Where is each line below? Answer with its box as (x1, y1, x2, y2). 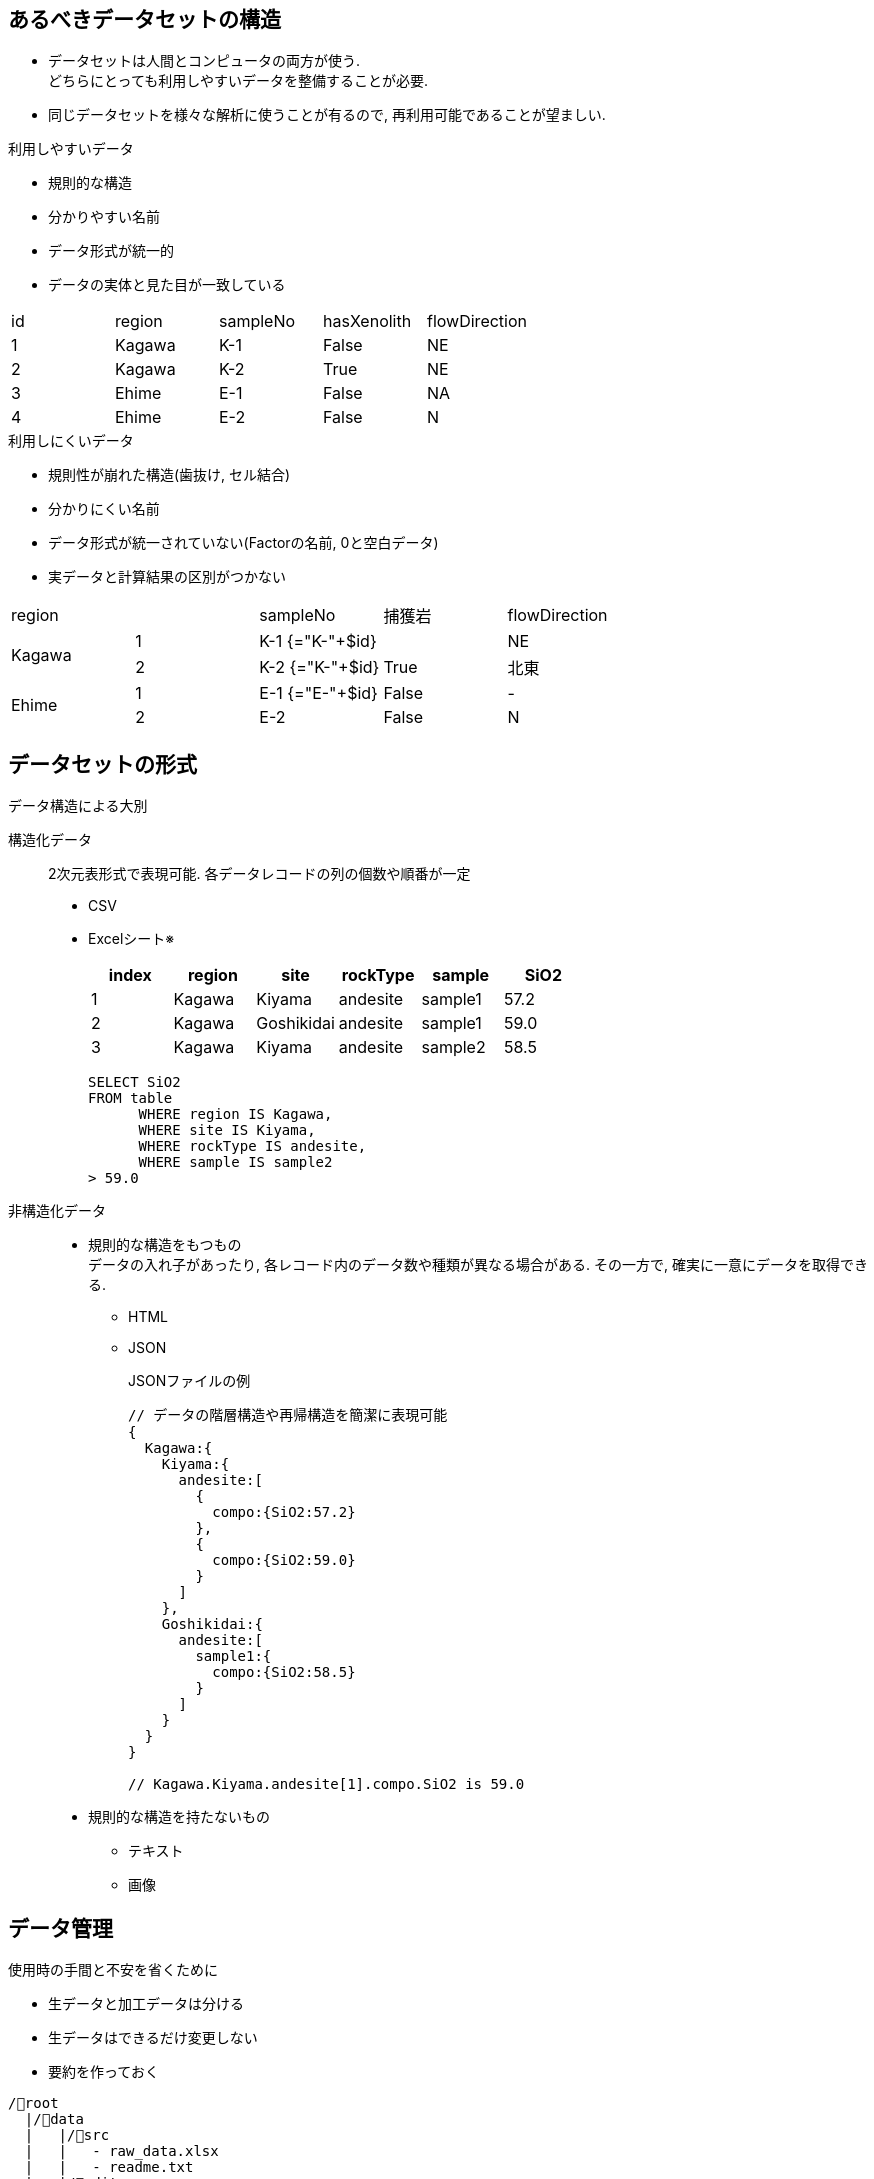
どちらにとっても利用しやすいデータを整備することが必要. (48, 72, 429, 90)
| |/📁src (24, 2127, 110, 2144)
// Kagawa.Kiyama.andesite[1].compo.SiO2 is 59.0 (128, 1776, 525, 1793)
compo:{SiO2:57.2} (212, 1504, 356, 1521)
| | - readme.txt (24, 2159, 194, 2176)
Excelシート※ (88, 930, 175, 948)
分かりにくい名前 (48, 500, 160, 518)
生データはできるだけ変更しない (48, 2029, 258, 2047)
